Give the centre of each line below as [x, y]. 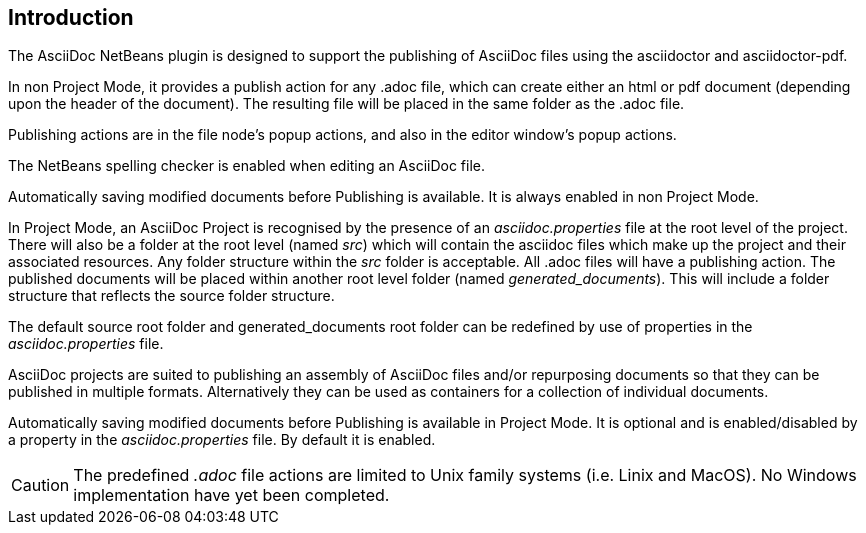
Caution [40, 485]
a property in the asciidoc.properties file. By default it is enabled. [222, 440]
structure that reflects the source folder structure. [171, 296]
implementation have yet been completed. [231, 495]
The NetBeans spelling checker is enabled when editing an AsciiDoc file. [247, 166]
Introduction [71, 17]
